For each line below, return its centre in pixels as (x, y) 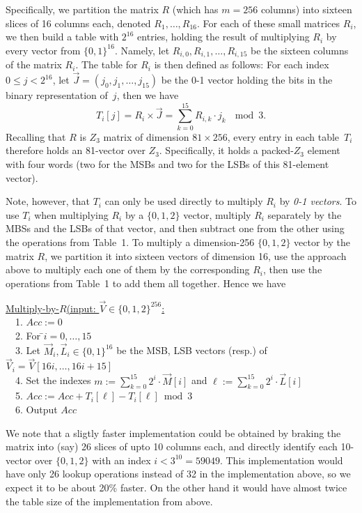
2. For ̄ (29, 335)
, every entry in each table (283, 136)
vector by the (322, 242)
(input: (81, 308)
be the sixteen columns (300, 50)
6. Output (36, 409)
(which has (195, 9)
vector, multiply (217, 214)
